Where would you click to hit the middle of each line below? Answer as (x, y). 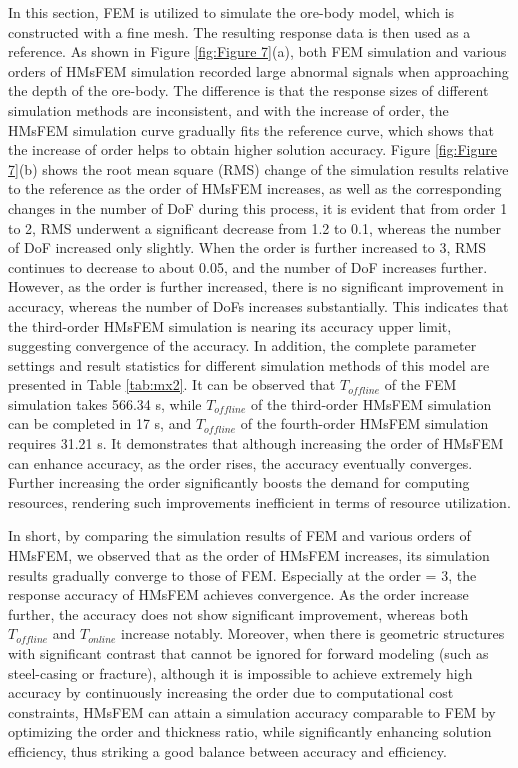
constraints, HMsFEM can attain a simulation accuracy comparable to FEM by (252, 711)
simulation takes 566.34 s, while (105, 403)
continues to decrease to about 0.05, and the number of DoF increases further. (248, 266)
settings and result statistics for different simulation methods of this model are (249, 364)
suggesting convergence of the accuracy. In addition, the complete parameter (242, 345)
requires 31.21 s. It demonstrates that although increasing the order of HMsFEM (256, 443)
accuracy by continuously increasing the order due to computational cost (231, 692)
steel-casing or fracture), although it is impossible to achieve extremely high (240, 672)
